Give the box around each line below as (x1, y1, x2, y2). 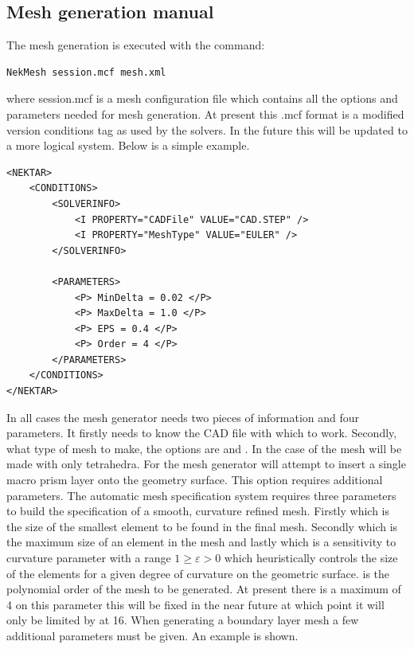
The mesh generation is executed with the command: (6, 37, 265, 53)
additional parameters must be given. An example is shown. (6, 627, 299, 643)
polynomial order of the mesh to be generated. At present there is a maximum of (6, 581, 401, 597)
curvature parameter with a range (6, 549, 171, 566)
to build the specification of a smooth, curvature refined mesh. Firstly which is (6, 502, 390, 519)
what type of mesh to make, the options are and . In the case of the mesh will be (6, 440, 402, 456)
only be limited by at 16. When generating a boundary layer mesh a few (6, 612, 359, 628)
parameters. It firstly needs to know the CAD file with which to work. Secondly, (6, 424, 397, 441)
